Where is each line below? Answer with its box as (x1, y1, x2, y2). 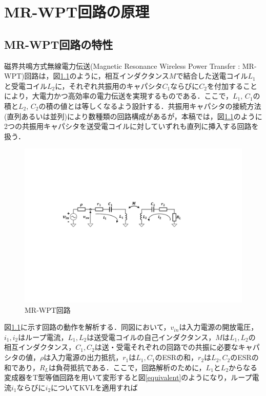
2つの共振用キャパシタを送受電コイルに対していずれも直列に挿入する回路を (4, 121, 259, 131)
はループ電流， (18, 331, 68, 342)
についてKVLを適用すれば (51, 382, 138, 392)
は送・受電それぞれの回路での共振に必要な (94, 342, 238, 352)
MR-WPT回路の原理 (4, 1, 150, 22)
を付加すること (207, 80, 257, 91)
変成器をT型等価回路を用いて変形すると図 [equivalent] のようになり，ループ (4, 372, 252, 383)
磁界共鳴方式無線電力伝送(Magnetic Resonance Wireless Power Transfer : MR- (4, 60, 257, 71)
